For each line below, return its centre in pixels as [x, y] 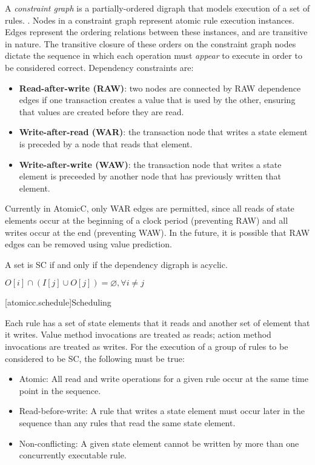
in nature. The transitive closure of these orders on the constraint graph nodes [151, 43]
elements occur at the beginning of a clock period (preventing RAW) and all [147, 220]
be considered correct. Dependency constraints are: [99, 67]
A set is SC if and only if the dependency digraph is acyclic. [116, 264]
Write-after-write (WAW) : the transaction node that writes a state [150, 164]
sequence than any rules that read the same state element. [127, 423]
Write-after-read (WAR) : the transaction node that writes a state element [163, 132]
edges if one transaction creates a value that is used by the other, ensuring [157, 100]
